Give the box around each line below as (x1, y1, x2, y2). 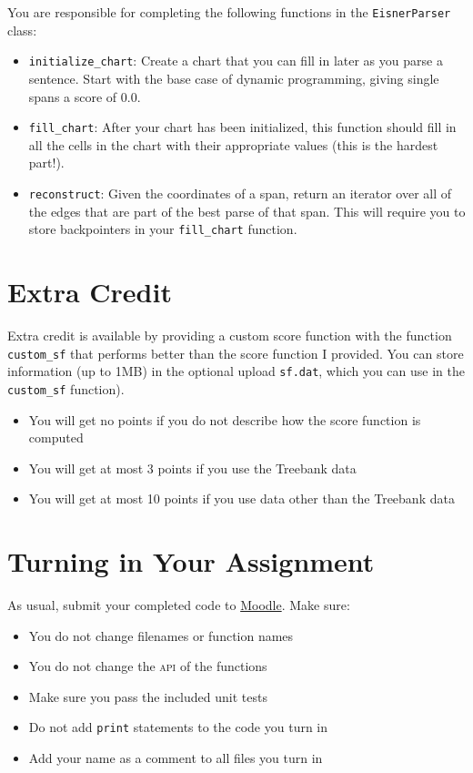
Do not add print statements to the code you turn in (28, 717, 328, 737)
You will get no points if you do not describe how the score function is (28, 410, 421, 429)
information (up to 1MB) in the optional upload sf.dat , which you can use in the (7, 361, 465, 381)
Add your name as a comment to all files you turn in (28, 748, 323, 768)
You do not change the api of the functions (28, 656, 267, 676)
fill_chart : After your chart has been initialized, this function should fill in (28, 117, 457, 137)
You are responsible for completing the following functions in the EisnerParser (7, 3, 451, 21)
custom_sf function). (7, 379, 125, 398)
